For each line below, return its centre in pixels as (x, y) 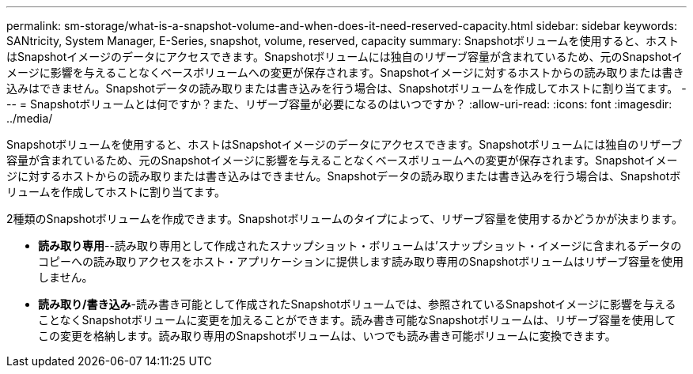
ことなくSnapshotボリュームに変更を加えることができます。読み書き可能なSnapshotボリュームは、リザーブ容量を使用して (357, 320)
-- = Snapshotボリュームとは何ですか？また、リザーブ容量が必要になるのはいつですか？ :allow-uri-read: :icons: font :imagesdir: (339, 104)
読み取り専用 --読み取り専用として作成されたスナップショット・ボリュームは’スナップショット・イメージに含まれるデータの (360, 246)
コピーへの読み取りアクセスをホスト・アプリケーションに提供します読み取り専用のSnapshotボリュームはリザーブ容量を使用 (361, 261)
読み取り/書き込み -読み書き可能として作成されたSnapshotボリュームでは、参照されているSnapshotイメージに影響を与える (357, 304)
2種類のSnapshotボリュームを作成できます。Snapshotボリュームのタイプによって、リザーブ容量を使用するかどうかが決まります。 (345, 219)
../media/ (30, 118)
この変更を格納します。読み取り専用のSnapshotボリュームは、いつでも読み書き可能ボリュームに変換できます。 (327, 336)
